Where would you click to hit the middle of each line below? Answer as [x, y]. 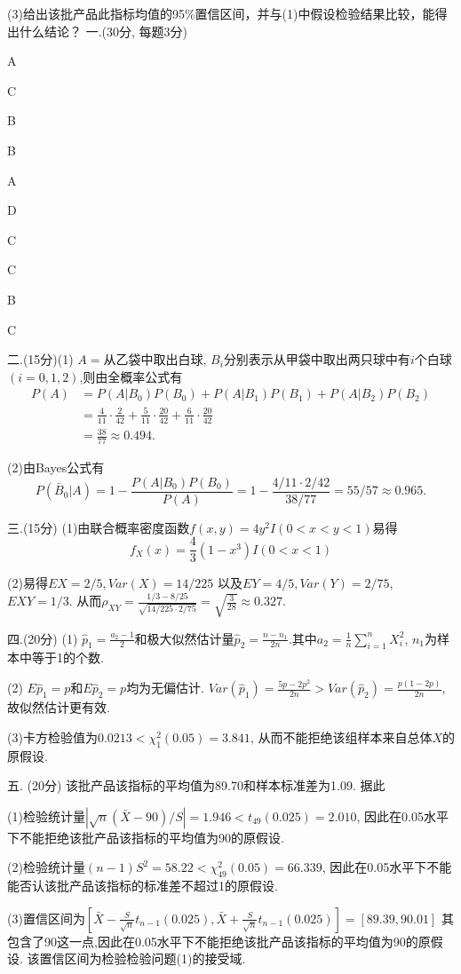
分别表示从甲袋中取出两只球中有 [317, 359]
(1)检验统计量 [46, 816]
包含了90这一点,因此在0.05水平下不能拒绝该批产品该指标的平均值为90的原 [219, 941]
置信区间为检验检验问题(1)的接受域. [143, 958]
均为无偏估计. [166, 688]
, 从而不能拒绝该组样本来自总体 [341, 736]
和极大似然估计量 [184, 638]
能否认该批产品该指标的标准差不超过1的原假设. [143, 886]
